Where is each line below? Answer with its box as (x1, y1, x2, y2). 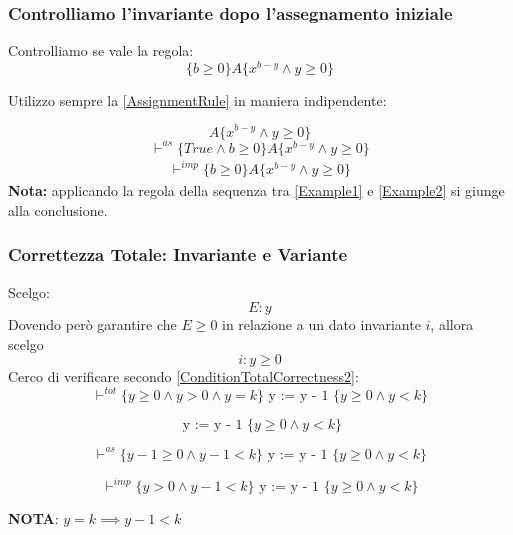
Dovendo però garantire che (8, 314, 177, 335)
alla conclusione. (8, 199, 108, 220)
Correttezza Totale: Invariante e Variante (8, 242, 348, 267)
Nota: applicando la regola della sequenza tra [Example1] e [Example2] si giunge (8, 180, 505, 201)
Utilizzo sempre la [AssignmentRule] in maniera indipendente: (8, 89, 387, 110)
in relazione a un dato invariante (222, 314, 421, 335)
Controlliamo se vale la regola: (8, 40, 194, 61)
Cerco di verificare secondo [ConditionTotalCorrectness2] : (8, 366, 359, 387)
